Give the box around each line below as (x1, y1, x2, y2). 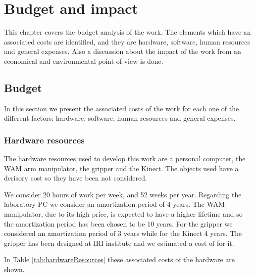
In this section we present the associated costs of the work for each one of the (4, 103, 239, 113)
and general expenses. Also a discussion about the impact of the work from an (4, 46, 241, 56)
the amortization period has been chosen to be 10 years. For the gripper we (4, 218, 233, 229)
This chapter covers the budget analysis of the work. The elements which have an (4, 27, 251, 37)
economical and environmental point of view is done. (4, 55, 163, 66)
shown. (4, 264, 25, 275)
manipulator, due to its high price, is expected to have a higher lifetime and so (4, 209, 243, 219)
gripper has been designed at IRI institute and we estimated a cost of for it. (4, 237, 234, 248)
